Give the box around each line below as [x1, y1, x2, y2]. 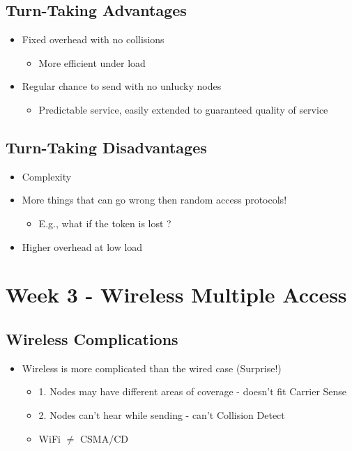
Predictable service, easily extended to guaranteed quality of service [38, 102, 328, 116]
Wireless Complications [6, 328, 178, 349]
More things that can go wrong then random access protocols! [22, 192, 287, 207]
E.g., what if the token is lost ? [38, 215, 171, 230]
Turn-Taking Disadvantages [6, 136, 207, 158]
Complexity [22, 169, 72, 183]
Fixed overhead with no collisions [22, 32, 164, 47]
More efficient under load [38, 55, 146, 70]
